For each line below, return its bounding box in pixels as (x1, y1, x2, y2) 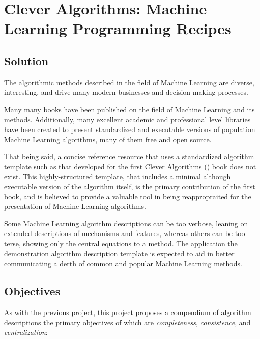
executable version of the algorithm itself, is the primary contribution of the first (4, 181, 255, 192)
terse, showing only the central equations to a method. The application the (4, 238, 238, 249)
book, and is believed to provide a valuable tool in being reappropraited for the (4, 191, 251, 201)
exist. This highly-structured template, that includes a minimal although (4, 171, 231, 181)
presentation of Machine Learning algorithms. (4, 201, 146, 212)
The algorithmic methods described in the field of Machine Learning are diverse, (4, 76, 254, 87)
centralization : (4, 327, 48, 337)
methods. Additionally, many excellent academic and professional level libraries (4, 114, 251, 124)
